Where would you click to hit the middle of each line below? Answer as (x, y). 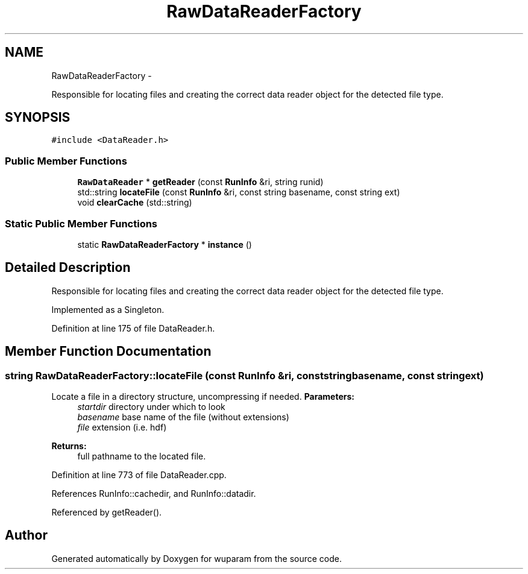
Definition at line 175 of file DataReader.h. (133, 328)
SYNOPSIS (38, 118)
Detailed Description (68, 268)
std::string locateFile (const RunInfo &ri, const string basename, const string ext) (239, 192)
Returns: (69, 446)
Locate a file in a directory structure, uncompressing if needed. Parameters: (203, 396)
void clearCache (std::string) (135, 203)
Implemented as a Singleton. (108, 309)
